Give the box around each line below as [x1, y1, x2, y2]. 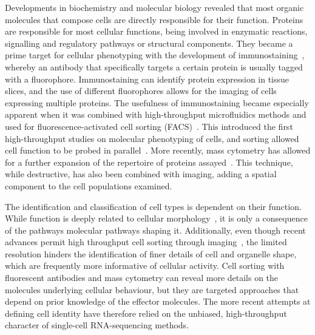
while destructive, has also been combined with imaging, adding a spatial [5, 167, 277, 180]
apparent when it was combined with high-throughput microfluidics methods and [5, 108, 307, 121]
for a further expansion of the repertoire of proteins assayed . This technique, [5, 155, 293, 168]
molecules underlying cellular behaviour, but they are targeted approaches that [5, 283, 299, 296]
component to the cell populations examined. [5, 179, 172, 192]
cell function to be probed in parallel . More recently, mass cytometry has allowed [5, 144, 311, 157]
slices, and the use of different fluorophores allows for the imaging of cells [5, 84, 277, 97]
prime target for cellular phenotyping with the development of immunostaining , [5, 49, 305, 61]
